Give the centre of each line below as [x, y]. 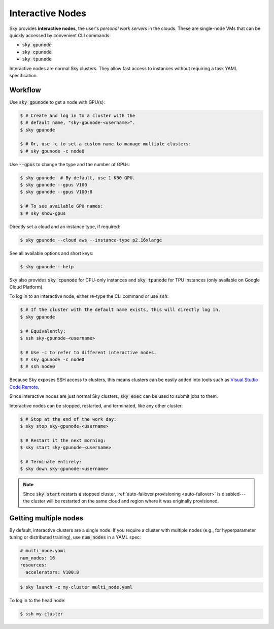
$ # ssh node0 [38, 367]
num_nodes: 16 [38, 558]
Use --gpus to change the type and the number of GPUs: [70, 164]
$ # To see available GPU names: [62, 206]
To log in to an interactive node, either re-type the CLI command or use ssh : [89, 296]
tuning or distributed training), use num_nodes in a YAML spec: [75, 537]
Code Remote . [24, 387]
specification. [24, 75]
